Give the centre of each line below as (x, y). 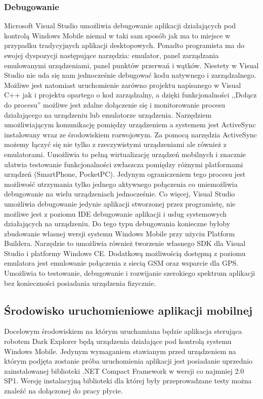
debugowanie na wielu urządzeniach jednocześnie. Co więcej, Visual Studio (120, 194)
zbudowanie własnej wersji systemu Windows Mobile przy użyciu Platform (120, 233)
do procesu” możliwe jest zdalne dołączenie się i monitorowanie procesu (115, 104)
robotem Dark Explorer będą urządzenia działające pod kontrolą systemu (118, 341)
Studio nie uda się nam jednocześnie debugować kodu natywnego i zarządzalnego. (130, 75)
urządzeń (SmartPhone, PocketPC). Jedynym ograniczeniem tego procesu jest (125, 174)
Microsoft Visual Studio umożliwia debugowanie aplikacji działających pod (120, 26)
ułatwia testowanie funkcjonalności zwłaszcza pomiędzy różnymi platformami (124, 164)
